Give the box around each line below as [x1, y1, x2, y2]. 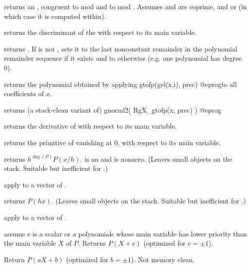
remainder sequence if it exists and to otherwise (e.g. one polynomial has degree [4, 53, 242, 63]
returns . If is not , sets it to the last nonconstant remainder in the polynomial [4, 43, 237, 53]
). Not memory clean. [131, 254, 195, 264]
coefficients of [4, 88, 44, 99]
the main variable [4, 238, 56, 248]
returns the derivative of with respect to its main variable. [4, 121, 177, 131]
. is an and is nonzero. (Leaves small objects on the [80, 153, 233, 164]
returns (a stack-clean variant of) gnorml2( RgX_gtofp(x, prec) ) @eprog [4, 104, 221, 115]
